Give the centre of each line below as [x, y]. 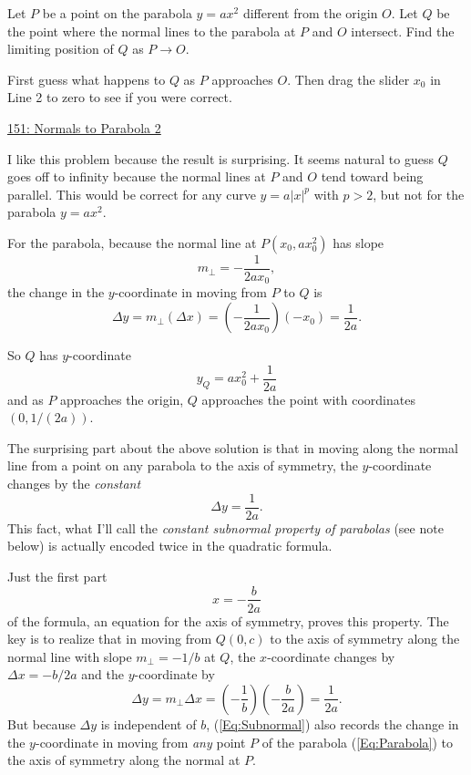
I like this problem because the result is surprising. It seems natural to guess [220, 158]
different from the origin [310, 13]
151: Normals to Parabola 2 [84, 127]
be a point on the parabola [117, 13]
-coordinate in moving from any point [140, 742]
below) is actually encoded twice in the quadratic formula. [170, 546]
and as [26, 399]
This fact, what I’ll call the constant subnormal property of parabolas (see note [225, 527]
